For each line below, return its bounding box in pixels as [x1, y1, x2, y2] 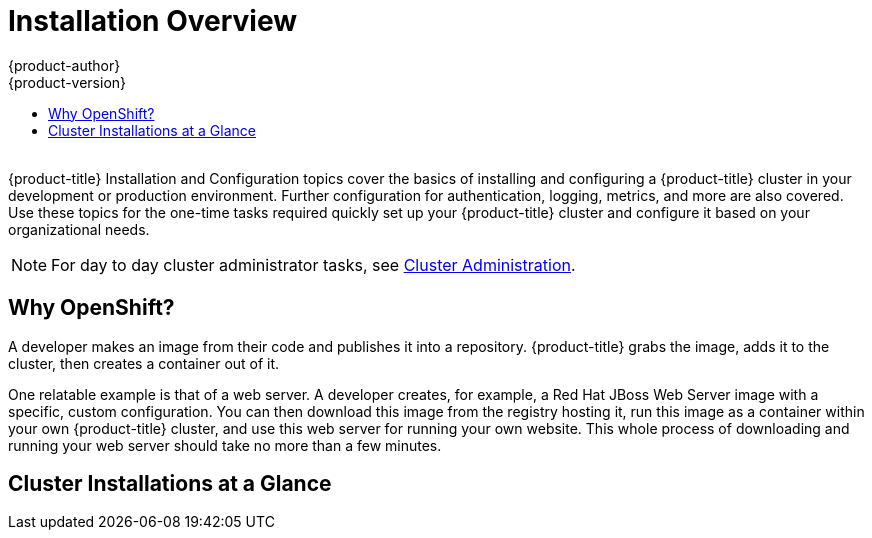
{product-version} [8, 73, 127, 91]
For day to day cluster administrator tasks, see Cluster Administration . [51, 254, 576, 275]
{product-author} [8, 56, 121, 74]
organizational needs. [8, 220, 150, 238]
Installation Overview [8, 4, 297, 38]
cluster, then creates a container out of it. [8, 354, 280, 372]
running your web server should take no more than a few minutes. [8, 436, 442, 454]
